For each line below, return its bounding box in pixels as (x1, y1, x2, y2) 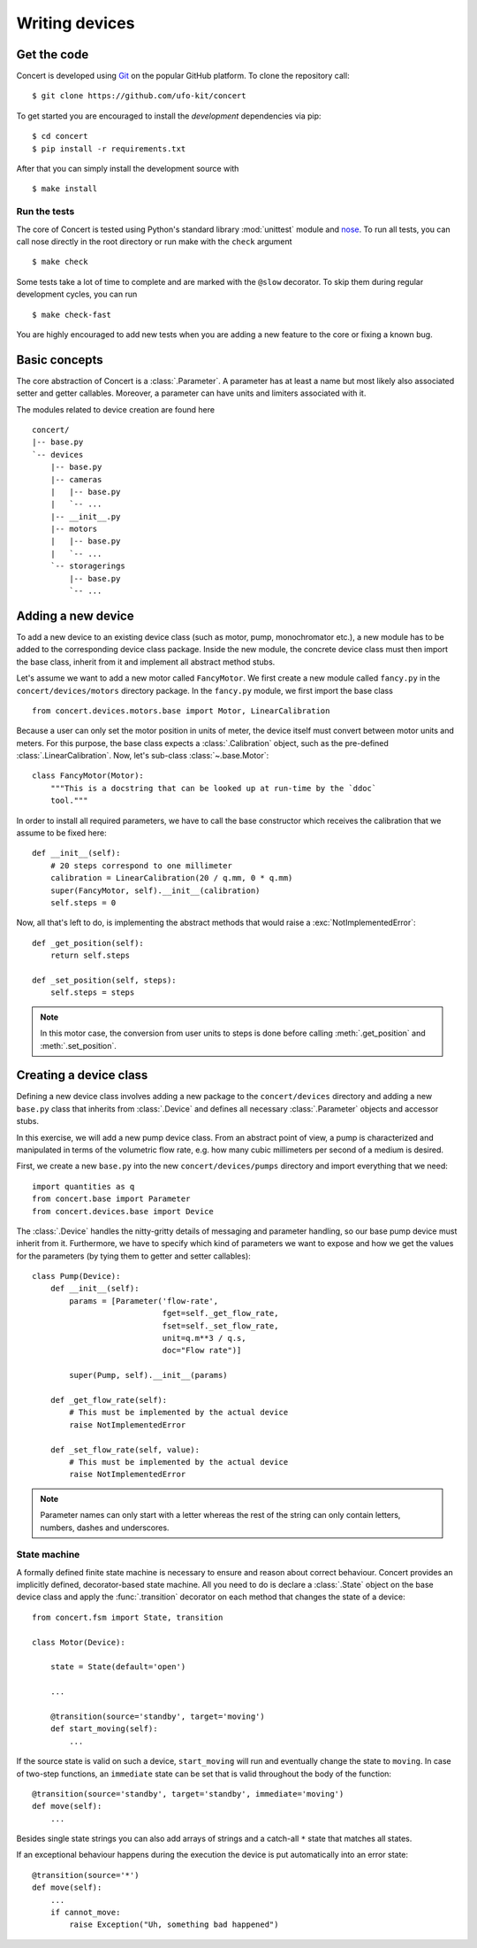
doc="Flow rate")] (162, 1345, 242, 1356)
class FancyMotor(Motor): (32, 771, 145, 781)
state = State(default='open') (49, 1662, 186, 1672)
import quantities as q (32, 1182, 135, 1191)
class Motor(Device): (32, 1637, 125, 1647)
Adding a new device (16, 608, 134, 623)
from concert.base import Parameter (32, 1194, 191, 1204)
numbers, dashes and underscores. (40, 1522, 170, 1533)
